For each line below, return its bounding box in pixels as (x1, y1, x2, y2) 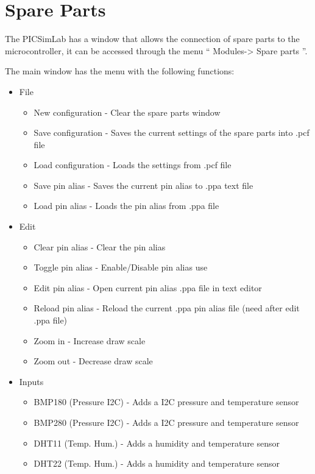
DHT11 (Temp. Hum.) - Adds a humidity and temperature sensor (34, 436, 280, 449)
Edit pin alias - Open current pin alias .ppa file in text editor (34, 281, 262, 294)
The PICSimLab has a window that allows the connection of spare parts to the (5, 32, 300, 45)
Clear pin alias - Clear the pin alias (34, 240, 166, 253)
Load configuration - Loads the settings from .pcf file (34, 158, 232, 171)
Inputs (19, 375, 44, 387)
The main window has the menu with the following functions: (5, 65, 235, 77)
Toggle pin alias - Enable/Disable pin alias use (34, 261, 208, 274)
